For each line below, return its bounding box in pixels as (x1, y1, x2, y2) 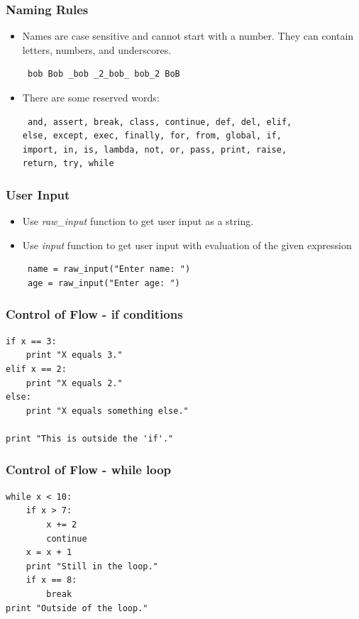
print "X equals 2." (26, 378, 123, 388)
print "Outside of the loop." (6, 603, 148, 613)
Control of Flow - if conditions (6, 305, 183, 323)
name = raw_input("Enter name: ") (27, 264, 191, 275)
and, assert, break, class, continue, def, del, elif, (27, 116, 292, 127)
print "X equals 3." (26, 350, 123, 361)
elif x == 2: (6, 363, 67, 374)
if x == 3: (6, 336, 57, 346)
